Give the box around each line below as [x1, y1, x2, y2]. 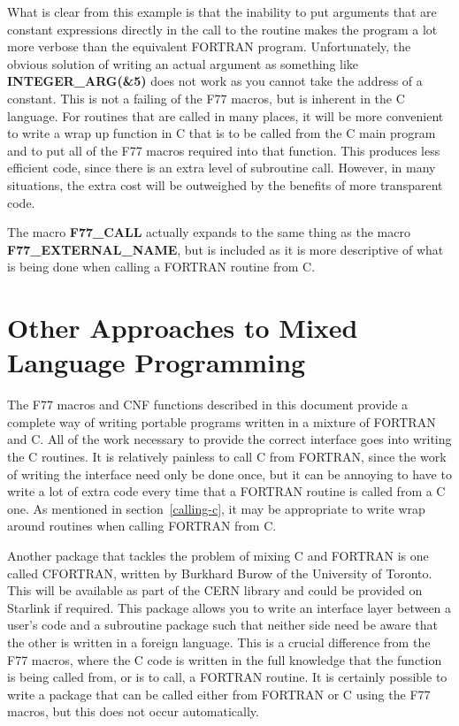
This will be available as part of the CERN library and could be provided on [7, 581, 423, 600]
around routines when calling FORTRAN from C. [7, 516, 277, 535]
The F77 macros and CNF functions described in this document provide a [7, 395, 409, 414]
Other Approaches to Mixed [7, 310, 358, 346]
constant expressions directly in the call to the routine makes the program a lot [7, 19, 438, 38]
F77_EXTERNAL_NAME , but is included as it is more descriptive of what [7, 240, 444, 258]
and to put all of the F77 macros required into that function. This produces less [7, 141, 440, 159]
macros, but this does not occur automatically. [7, 702, 259, 721]
